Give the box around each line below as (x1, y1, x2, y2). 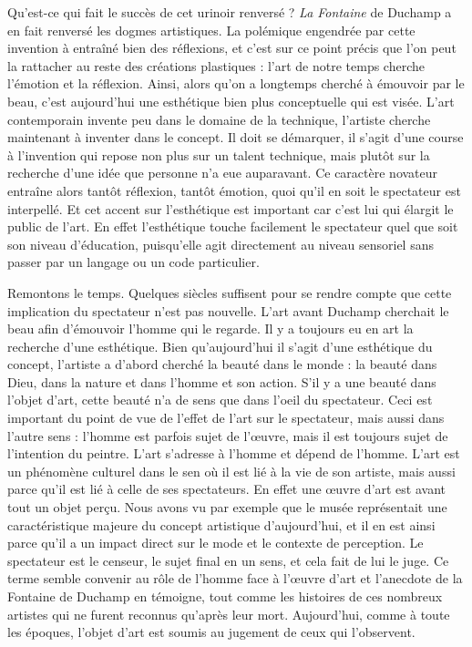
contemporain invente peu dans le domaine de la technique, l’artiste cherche (7, 109, 431, 128)
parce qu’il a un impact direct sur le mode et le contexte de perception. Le (7, 533, 424, 552)
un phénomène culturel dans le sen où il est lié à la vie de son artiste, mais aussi (7, 461, 456, 480)
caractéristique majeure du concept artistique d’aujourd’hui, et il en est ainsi (7, 515, 436, 534)
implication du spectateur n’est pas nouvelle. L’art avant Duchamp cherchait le (7, 301, 449, 320)
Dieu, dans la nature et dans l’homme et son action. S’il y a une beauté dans (7, 372, 436, 391)
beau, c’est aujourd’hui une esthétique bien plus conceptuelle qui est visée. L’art (7, 91, 455, 110)
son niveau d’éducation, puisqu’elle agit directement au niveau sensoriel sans (7, 234, 434, 253)
